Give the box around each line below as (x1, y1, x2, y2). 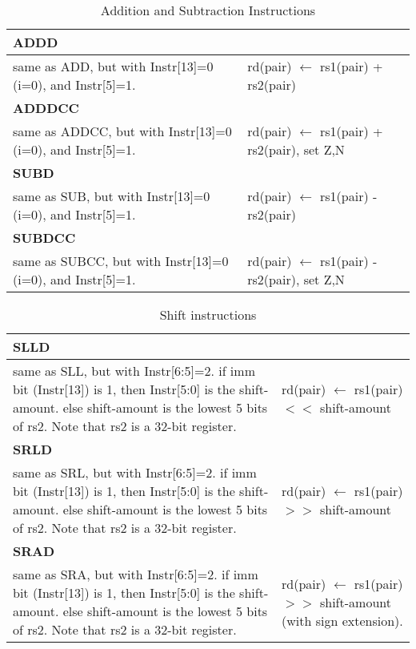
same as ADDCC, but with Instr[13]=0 (13, 122, 232, 140)
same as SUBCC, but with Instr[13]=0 (13, 252, 229, 270)
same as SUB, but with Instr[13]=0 (13, 187, 210, 205)
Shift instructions (159, 305, 257, 324)
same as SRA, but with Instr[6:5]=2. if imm (13, 565, 258, 583)
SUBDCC (13, 228, 76, 247)
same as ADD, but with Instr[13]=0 (13, 57, 214, 75)
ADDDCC (13, 99, 79, 117)
